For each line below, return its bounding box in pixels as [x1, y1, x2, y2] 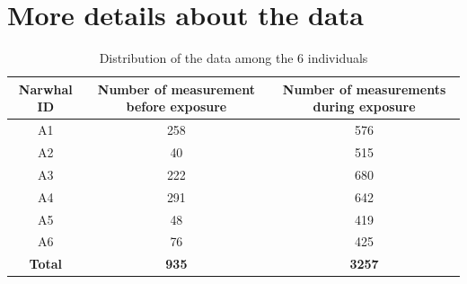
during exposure [313, 97, 416, 116]
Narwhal [18, 79, 73, 98]
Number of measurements [282, 79, 446, 98]
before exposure [126, 97, 227, 116]
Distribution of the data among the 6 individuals [99, 49, 368, 67]
